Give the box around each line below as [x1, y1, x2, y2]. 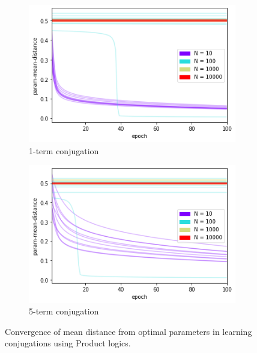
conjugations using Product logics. [5, 337, 131, 349]
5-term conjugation [29, 305, 99, 317]
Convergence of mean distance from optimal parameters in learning [5, 325, 252, 337]
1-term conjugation [29, 144, 99, 157]
